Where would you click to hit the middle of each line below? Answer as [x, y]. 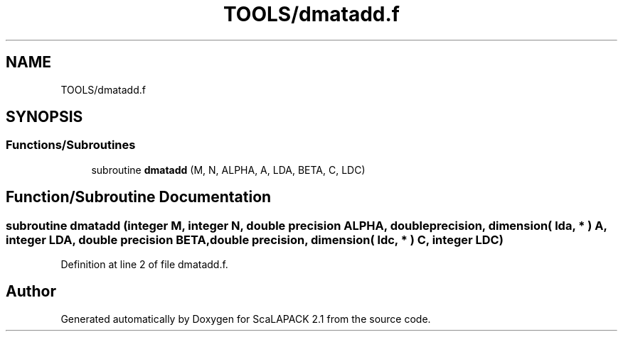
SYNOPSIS [44, 117]
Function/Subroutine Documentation [139, 197]
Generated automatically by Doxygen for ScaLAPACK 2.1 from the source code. [246, 319]
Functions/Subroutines [71, 145]
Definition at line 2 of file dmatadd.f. [144, 265]
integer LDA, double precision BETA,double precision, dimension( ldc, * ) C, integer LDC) [255, 239]
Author [31, 292]
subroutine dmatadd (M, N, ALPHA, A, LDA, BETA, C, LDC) [228, 170]
